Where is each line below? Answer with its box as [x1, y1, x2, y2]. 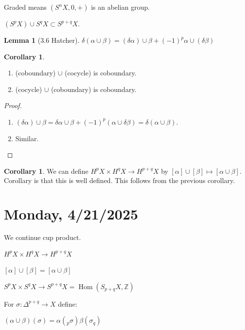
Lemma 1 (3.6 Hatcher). [4, 35, 80, 45]
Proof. [4, 100, 22, 110]
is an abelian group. [91, 2, 150, 12]
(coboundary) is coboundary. [51, 84, 137, 94]
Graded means [4, 2, 47, 12]
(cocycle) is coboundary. [64, 68, 137, 78]
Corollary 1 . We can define [4, 165, 88, 176]
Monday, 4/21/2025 [4, 204, 139, 224]
